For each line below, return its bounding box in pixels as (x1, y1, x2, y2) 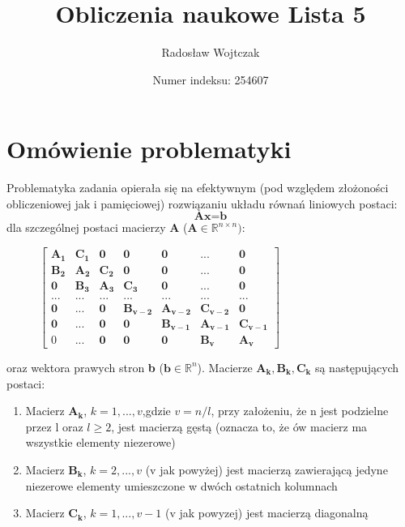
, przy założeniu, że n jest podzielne (211, 402, 389, 419)
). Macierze (197, 358, 253, 375)
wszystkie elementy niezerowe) (25, 434, 176, 451)
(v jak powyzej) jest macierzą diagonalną (164, 504, 369, 521)
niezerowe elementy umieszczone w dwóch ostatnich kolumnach (25, 477, 338, 494)
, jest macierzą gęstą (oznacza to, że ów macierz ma (111, 418, 368, 435)
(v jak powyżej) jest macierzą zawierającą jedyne (145, 461, 388, 478)
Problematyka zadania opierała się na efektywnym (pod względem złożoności (6, 179, 389, 196)
